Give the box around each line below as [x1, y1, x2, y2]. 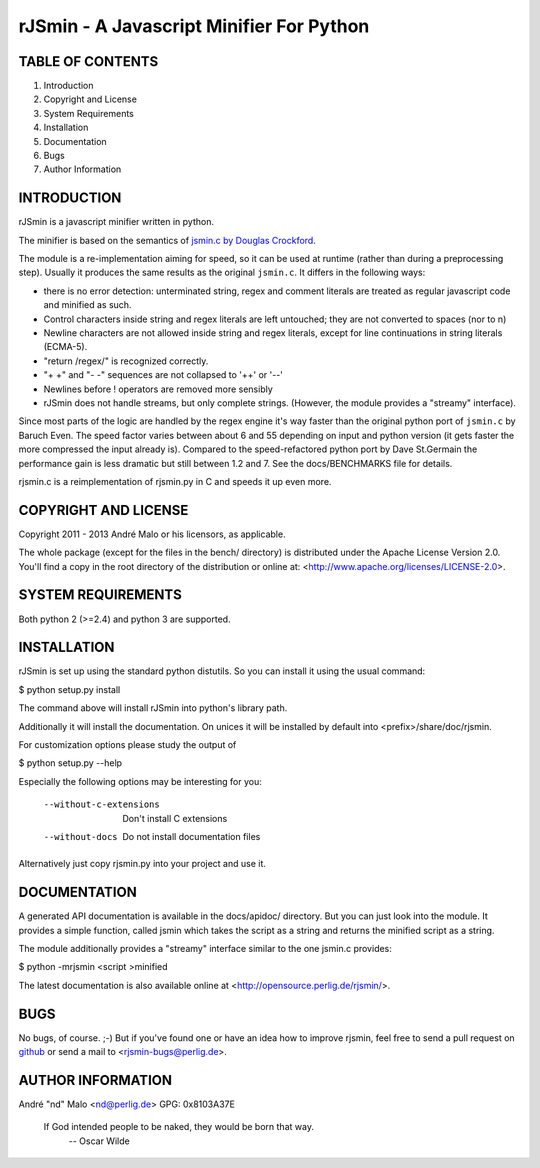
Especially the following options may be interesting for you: [18, 775, 262, 787]
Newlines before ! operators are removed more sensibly [43, 383, 274, 395]
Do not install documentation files [122, 830, 261, 842]
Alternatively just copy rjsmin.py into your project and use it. [18, 858, 267, 870]
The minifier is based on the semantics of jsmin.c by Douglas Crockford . [18, 234, 317, 246]
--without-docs [43, 831, 119, 842]
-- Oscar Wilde [68, 1135, 130, 1147]
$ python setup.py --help [18, 757, 123, 769]
